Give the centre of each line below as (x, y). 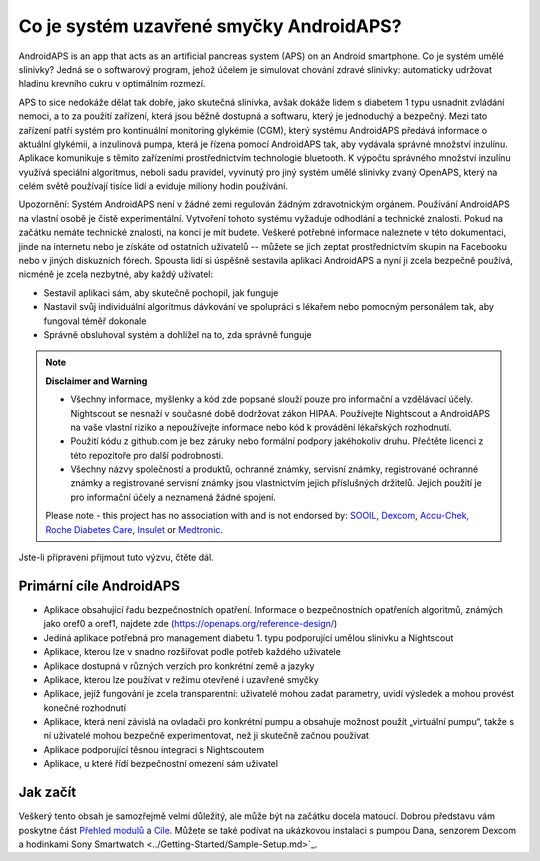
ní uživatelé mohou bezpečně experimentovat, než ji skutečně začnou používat (206, 736)
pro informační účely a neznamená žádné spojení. (173, 497)
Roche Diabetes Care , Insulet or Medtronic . (134, 529)
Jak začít (47, 792)
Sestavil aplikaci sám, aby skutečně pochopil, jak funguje (161, 292)
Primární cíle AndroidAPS (99, 585)
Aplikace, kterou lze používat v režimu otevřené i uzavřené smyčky (181, 679)
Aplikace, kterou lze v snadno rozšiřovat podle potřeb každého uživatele (192, 652)
